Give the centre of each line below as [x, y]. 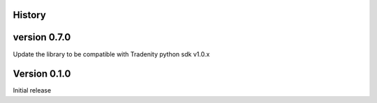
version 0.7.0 [42, 37]
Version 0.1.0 [42, 74]
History [30, 15]
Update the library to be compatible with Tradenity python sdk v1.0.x [111, 54]
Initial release [32, 90]
